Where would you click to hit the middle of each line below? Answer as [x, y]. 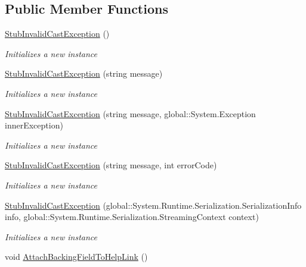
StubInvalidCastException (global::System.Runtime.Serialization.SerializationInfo [153, 205]
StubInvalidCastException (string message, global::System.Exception [130, 113]
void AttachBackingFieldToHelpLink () [76, 257]
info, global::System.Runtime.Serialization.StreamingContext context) [132, 217]
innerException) [34, 125]
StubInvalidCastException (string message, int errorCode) [111, 165]
